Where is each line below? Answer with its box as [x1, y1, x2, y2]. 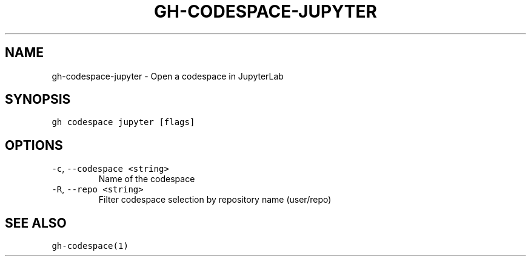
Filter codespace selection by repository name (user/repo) [98, 194, 332, 205]
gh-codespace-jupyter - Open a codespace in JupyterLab [52, 70, 284, 81]
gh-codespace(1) [52, 241, 129, 251]
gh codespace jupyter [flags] [52, 117, 195, 127]
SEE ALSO [5, 215, 67, 231]
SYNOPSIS [5, 92, 71, 107]
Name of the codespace [98, 174, 195, 185]
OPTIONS [5, 137, 63, 153]
